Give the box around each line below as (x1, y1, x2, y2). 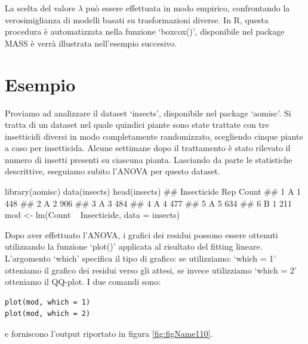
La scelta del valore (5, 2, 76, 14)
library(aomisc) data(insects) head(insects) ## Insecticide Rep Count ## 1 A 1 (5, 185, 301, 198)
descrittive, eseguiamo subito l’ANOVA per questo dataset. (5, 165, 220, 177)
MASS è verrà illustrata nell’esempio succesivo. (5, 36, 177, 49)
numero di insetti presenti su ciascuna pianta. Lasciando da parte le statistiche (5, 153, 292, 165)
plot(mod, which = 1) (5, 297, 91, 306)
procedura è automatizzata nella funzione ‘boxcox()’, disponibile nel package (5, 25, 285, 38)
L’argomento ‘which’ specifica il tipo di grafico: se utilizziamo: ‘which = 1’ (5, 252, 276, 265)
